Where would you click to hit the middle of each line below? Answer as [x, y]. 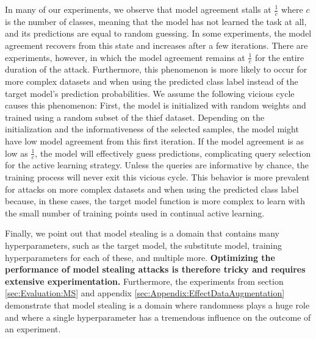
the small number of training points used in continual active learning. [135, 212]
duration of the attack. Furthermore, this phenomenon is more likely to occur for [156, 69]
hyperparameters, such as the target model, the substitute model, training [144, 245]
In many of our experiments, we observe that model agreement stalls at [138, 9]
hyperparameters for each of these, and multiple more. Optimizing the [140, 257]
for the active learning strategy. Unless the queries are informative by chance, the [157, 165]
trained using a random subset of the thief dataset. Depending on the [135, 117]
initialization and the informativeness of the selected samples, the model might [152, 129]
